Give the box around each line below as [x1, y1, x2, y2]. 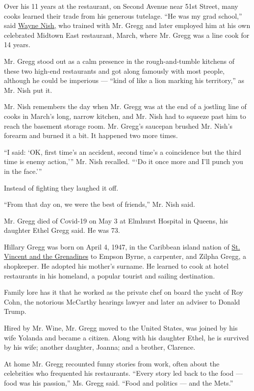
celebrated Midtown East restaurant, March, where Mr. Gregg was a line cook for [4, 29, 250, 40]
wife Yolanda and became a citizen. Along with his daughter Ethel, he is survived [4, 332, 249, 342]
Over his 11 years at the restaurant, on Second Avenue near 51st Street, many [4, 1, 238, 11]
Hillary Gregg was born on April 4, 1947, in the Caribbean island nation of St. [4, 241, 240, 251]
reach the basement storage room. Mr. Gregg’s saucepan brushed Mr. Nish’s [4, 120, 233, 131]
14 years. [4, 39, 30, 50]
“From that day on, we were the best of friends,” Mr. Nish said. [4, 199, 195, 209]
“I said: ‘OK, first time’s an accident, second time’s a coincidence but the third [4, 146, 241, 157]
